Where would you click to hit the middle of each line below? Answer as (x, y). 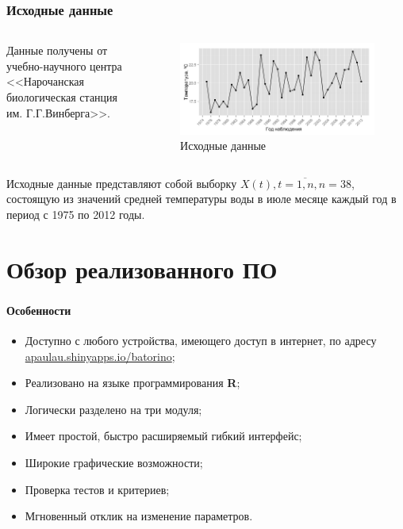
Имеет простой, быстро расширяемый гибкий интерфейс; (163, 436)
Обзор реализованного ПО (142, 268)
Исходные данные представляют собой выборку (122, 183)
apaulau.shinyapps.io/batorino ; (100, 356)
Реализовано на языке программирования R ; (132, 383)
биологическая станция (62, 97)
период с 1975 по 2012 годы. (76, 214)
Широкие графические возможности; (114, 462)
